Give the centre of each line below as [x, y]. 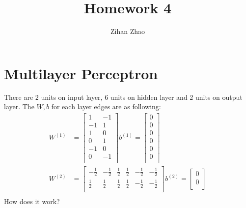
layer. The [19, 106]
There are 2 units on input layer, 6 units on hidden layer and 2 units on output [123, 97]
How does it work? [32, 201]
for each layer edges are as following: [106, 106]
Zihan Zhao [127, 31]
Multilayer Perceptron [81, 73]
